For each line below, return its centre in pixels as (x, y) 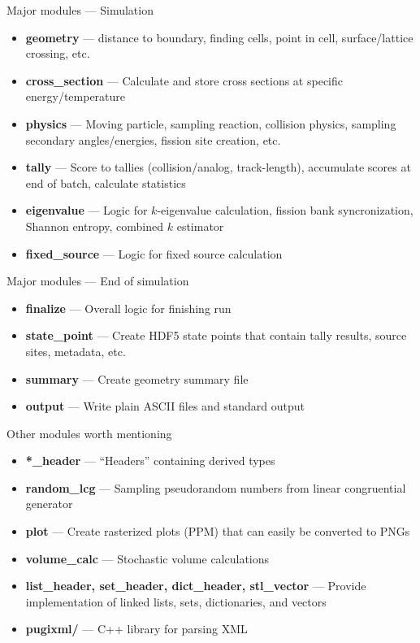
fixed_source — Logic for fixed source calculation (154, 253)
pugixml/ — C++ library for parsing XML (136, 629)
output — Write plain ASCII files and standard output (165, 406)
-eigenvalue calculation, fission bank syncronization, (285, 210)
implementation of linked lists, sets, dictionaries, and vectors (176, 601)
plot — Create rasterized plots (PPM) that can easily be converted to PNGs (218, 531)
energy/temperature (76, 96)
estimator (200, 226)
